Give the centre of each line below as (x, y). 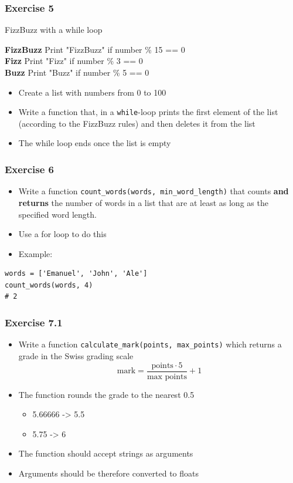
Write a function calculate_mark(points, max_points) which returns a (150, 344)
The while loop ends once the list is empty (95, 143)
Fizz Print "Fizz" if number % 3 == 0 (74, 61)
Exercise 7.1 (34, 322)
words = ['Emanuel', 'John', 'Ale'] (76, 274)
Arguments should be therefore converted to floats (109, 473)
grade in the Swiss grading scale (76, 355)
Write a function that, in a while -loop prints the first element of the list (148, 112)
